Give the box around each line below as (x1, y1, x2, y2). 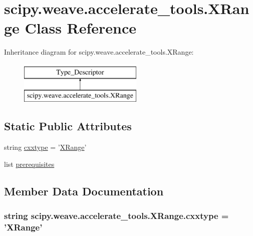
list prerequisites (4, 158, 55, 169)
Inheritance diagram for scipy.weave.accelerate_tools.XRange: (4, 47, 194, 57)
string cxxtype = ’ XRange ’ (4, 142, 87, 152)
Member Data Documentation (4, 183, 164, 198)
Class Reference (25, 18, 137, 38)
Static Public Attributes (4, 118, 132, 134)
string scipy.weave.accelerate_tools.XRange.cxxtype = (4, 209, 229, 222)
